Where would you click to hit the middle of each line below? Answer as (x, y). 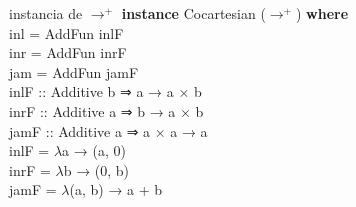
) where (322, 13)
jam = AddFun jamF (74, 71)
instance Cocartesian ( (193, 13)
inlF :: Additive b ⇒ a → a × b (105, 91)
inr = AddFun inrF (68, 52)
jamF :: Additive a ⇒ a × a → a (108, 130)
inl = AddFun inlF (66, 32)
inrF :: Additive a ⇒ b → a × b (106, 110)
